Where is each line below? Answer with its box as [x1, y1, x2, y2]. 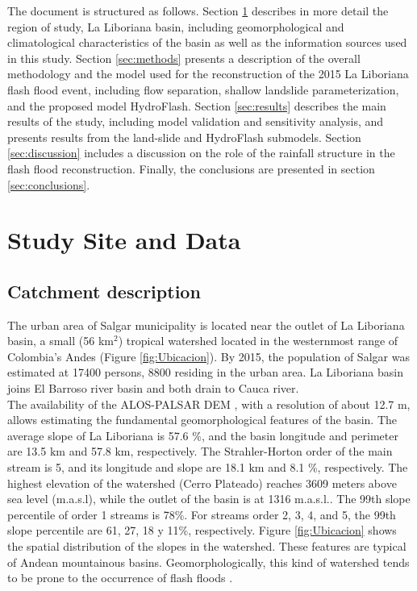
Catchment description [7, 278, 201, 303]
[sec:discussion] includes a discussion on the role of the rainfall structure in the [7, 144, 395, 161]
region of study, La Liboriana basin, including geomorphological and [7, 18, 344, 35]
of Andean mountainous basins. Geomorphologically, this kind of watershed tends [7, 553, 410, 570]
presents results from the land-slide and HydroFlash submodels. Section [7, 128, 361, 145]
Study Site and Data [7, 223, 241, 256]
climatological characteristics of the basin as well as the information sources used [7, 34, 407, 51]
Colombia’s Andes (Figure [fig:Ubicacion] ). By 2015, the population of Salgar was [7, 348, 410, 364]
